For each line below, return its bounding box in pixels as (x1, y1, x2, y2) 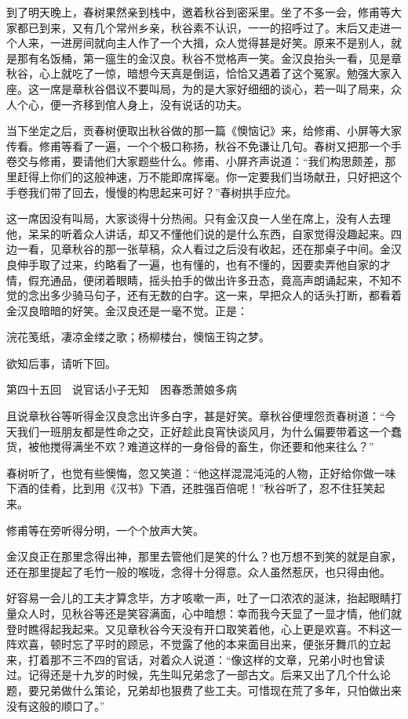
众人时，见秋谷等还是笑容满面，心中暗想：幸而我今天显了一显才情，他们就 (16, 605, 402, 621)
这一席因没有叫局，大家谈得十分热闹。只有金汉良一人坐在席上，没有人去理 (6, 210, 391, 227)
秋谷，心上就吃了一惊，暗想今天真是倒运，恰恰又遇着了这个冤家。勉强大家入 (6, 65, 402, 82)
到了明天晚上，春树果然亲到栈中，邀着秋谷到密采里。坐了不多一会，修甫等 (6, 4, 391, 20)
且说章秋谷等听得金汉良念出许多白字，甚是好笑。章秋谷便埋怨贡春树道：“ (6, 408, 385, 424)
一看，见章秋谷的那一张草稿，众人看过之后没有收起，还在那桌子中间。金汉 (16, 241, 402, 257)
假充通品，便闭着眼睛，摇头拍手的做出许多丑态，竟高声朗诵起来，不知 (27, 271, 391, 288)
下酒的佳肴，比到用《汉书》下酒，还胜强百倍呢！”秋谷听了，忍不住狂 (6, 480, 363, 496)
